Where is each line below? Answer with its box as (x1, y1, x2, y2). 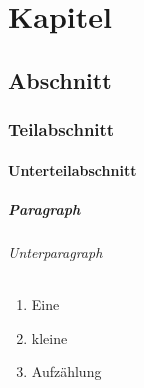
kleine (31, 327, 68, 348)
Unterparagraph (8, 241, 103, 262)
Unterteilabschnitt (8, 159, 137, 180)
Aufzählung (31, 361, 102, 382)
